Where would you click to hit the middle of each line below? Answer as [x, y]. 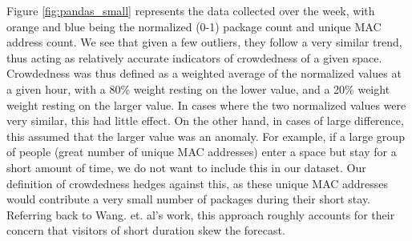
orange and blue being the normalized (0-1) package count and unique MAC [194, 26]
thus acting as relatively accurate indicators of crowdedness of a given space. [194, 57]
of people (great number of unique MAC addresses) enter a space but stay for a [202, 152]
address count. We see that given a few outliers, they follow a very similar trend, [204, 42]
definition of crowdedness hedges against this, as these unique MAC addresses [198, 183]
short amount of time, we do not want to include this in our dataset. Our [186, 167]
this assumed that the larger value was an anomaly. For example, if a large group [206, 136]
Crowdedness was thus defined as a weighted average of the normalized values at [204, 73]
